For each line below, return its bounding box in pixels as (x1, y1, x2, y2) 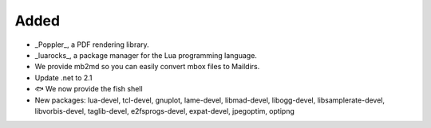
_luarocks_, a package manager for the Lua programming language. (34, 50, 257, 60)
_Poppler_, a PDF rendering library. (34, 40, 149, 49)
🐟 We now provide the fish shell (34, 84, 143, 94)
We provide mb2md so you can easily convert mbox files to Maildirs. (34, 62, 260, 72)
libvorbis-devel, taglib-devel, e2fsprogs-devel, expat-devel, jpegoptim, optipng (34, 106, 295, 115)
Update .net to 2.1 (34, 72, 93, 83)
